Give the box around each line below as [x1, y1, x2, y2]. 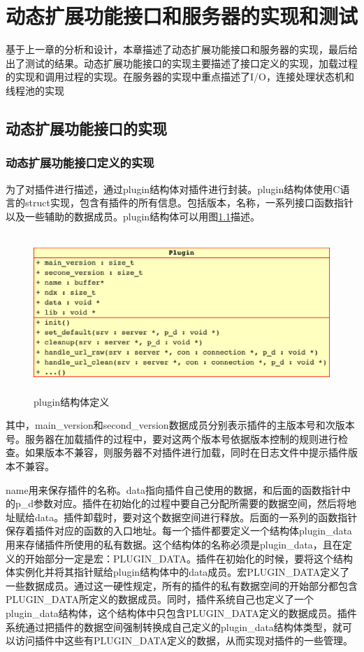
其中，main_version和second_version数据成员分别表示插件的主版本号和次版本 [6, 418, 355, 432]
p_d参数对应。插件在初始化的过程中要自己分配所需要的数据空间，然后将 [15, 496, 347, 511]
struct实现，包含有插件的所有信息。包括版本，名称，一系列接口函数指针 [24, 195, 354, 210]
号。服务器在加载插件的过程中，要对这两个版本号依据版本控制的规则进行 [6, 431, 338, 446]
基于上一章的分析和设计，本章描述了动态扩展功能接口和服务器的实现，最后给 [6, 42, 358, 57]
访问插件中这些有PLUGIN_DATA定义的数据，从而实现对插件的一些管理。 [15, 633, 353, 648]
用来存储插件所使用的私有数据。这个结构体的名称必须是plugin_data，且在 [6, 537, 342, 551]
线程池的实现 [6, 83, 64, 97]
